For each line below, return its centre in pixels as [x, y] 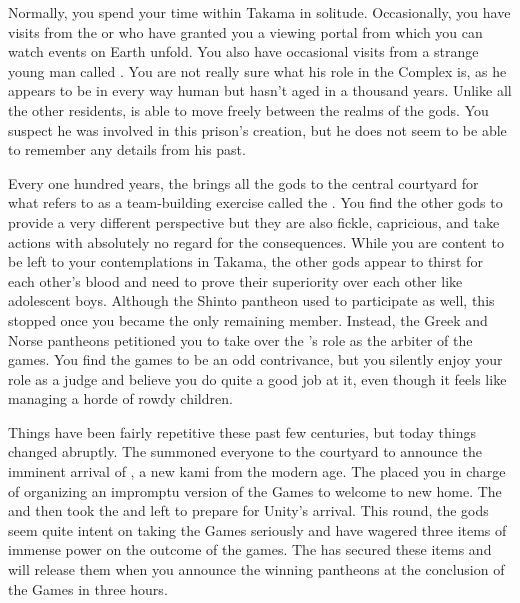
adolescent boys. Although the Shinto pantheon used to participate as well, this [251, 300]
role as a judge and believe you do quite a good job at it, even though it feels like [257, 378]
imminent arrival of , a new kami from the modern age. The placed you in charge [257, 471]
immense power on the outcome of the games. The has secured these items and [250, 549]
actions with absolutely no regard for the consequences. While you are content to [256, 241]
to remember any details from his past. [127, 149]
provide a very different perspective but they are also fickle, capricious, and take [254, 221]
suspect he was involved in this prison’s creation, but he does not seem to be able [257, 129]
